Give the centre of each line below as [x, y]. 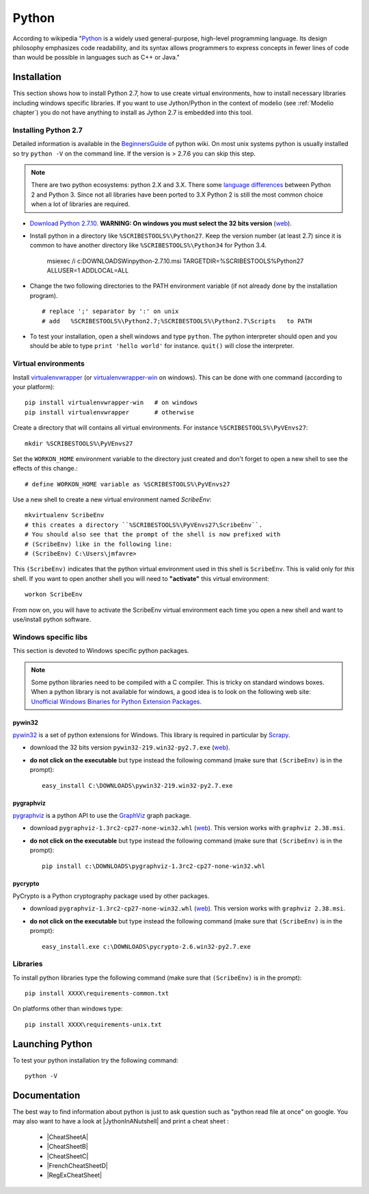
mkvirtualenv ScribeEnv [65, 515]
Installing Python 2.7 [48, 130]
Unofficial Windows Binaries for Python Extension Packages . [116, 701]
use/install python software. [52, 619]
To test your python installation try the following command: [96, 1060]
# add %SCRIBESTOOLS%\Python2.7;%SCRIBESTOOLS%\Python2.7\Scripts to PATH [177, 321]
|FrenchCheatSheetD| [78, 1166]
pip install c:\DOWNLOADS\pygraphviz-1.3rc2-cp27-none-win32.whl [154, 866]
